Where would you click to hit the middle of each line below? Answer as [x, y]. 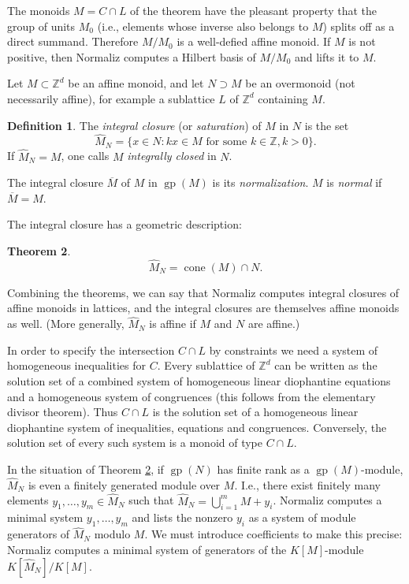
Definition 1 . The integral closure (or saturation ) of [134, 125]
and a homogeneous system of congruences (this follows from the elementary [191, 396]
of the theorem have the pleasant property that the [253, 10]
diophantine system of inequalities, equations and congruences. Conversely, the [197, 427]
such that [151, 500]
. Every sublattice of [206, 365]
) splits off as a [359, 26]
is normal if [354, 182]
